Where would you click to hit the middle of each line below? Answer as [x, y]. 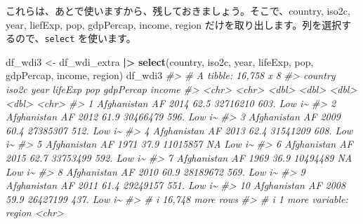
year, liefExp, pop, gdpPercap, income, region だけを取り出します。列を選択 [174, 24]
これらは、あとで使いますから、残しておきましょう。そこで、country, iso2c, [178, 10]
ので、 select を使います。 [75, 38]
